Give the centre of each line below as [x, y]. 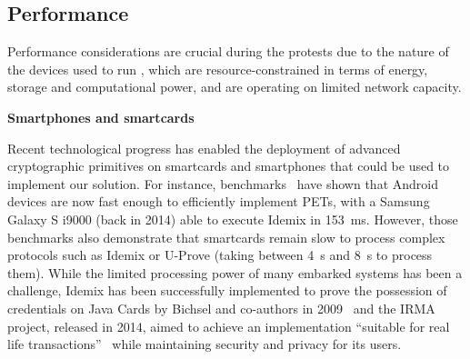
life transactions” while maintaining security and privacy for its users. [205, 344]
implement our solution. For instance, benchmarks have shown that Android [223, 183]
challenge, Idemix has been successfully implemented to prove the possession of [227, 290]
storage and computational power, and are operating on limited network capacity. [235, 87]
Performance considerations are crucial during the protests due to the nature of [228, 51]
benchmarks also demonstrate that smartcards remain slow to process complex [226, 237]
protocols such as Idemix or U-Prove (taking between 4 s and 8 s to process [220, 255]
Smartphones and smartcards [101, 117]
